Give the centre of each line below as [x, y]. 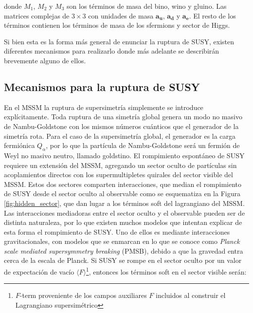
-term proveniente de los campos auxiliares [83, 295]
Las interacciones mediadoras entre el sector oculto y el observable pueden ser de [125, 212]
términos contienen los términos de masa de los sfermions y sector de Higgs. [117, 25]
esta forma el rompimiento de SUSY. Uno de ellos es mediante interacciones [117, 231]
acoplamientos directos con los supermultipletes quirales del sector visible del [118, 175]
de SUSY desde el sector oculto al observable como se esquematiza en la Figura [122, 193]
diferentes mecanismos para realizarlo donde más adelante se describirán [112, 51]
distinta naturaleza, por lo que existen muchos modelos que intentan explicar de [123, 222]
